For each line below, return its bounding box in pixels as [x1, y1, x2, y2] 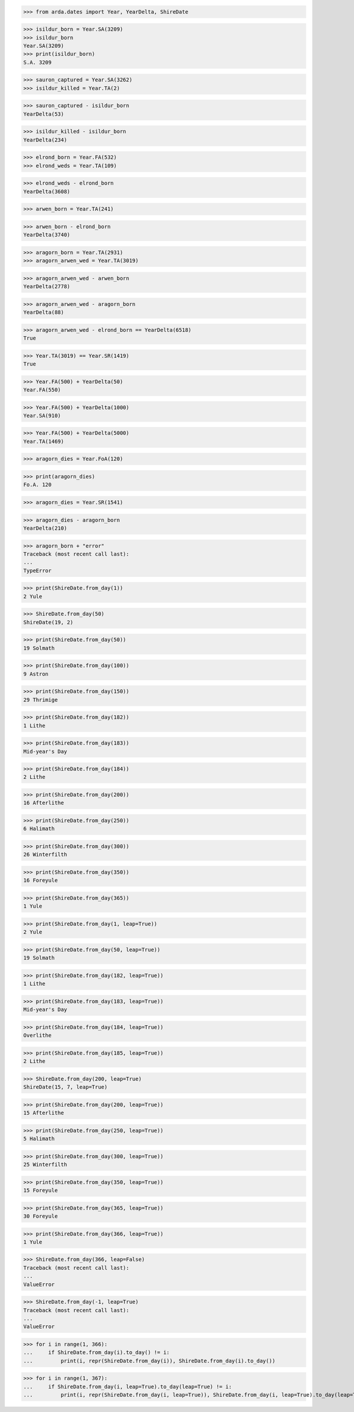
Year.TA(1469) [23, 438, 64, 445]
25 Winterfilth [23, 1161, 67, 1168]
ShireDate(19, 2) [23, 619, 74, 625]
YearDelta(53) [23, 110, 64, 118]
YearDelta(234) [23, 136, 67, 143]
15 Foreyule [23, 1187, 58, 1193]
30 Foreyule [23, 1212, 58, 1219]
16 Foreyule [23, 877, 58, 884]
